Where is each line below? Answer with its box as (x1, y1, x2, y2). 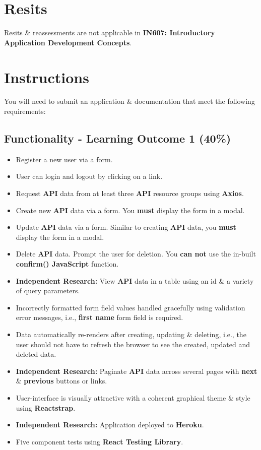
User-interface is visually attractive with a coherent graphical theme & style (16, 392, 250, 403)
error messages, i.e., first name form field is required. (16, 312, 183, 323)
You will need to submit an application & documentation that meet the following (4, 96, 255, 106)
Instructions (4, 67, 89, 87)
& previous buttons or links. (16, 375, 107, 386)
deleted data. (16, 349, 56, 359)
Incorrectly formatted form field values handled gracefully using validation (16, 302, 245, 312)
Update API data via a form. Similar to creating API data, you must (16, 222, 236, 232)
